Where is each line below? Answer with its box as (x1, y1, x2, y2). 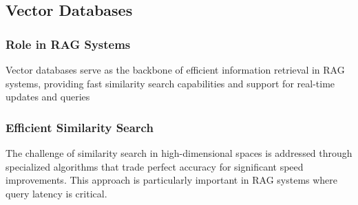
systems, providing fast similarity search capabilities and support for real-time (6, 76, 335, 90)
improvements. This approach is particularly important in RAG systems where (6, 173, 338, 187)
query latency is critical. (6, 186, 107, 200)
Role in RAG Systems (6, 35, 131, 52)
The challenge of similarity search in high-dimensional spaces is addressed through (6, 146, 352, 160)
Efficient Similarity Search (6, 118, 154, 136)
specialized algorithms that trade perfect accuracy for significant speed (6, 159, 304, 173)
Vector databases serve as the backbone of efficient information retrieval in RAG (6, 63, 345, 76)
